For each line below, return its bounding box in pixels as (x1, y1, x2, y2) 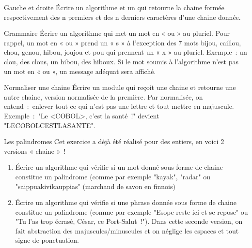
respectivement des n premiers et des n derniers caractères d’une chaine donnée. (4, 12, 241, 22)
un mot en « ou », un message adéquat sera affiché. (4, 66, 156, 76)
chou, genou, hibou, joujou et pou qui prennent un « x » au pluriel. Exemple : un (4, 47, 247, 57)
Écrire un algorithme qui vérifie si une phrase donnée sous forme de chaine (15, 197, 236, 207)
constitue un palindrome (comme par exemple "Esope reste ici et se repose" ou (15, 206, 248, 217)
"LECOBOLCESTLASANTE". (4, 120, 95, 130)
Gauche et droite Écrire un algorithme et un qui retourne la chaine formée (4, 2, 224, 12)
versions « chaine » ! (4, 146, 66, 156)
